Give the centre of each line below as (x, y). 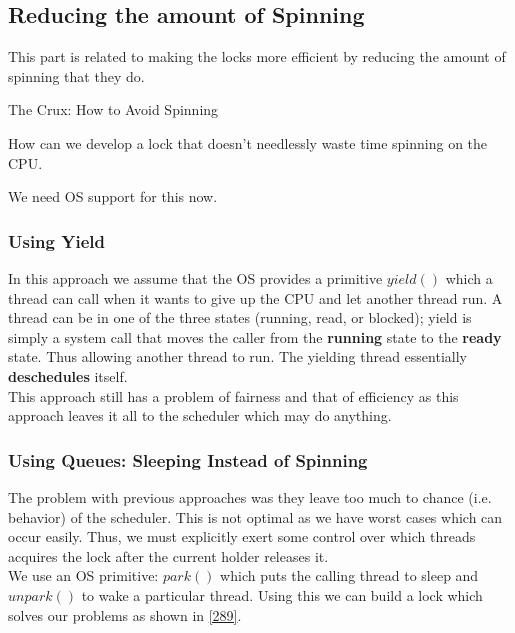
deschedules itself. (68, 375)
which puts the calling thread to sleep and (349, 575)
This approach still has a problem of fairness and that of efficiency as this (233, 395)
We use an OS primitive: (83, 575)
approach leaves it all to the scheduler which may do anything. (200, 415)
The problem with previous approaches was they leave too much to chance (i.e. (250, 496)
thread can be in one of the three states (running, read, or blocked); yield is (240, 317)
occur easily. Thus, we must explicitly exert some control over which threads (242, 536)
